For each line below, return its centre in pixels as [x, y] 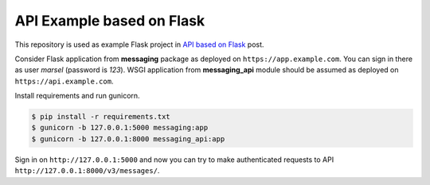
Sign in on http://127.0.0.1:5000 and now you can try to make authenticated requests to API [174, 160]
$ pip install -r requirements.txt [101, 117]
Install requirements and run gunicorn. [77, 96]
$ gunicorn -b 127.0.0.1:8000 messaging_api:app [128, 139]
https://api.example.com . [64, 81]
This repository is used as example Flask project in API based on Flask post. [139, 44]
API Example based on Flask [110, 21]
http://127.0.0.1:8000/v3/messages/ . [87, 171]
